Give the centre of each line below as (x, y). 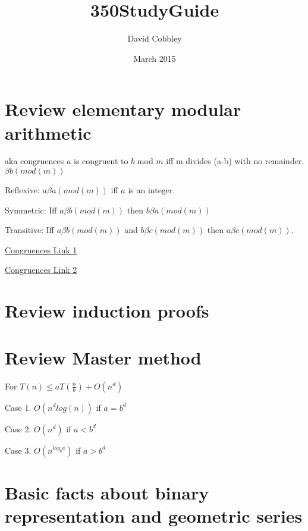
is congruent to (101, 161)
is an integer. (152, 190)
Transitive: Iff (29, 230)
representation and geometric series (154, 515)
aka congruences (34, 161)
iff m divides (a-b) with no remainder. (235, 161)
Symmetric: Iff (31, 210)
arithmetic (48, 132)
